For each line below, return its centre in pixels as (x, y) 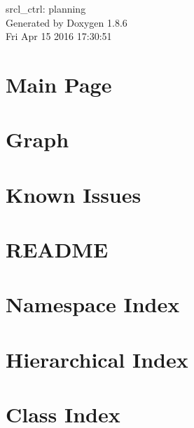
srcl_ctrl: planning (46, 8)
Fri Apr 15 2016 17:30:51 (59, 36)
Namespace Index (93, 304)
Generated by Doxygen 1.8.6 (67, 22)
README (57, 249)
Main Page (59, 84)
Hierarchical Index (97, 359)
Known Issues (74, 194)
